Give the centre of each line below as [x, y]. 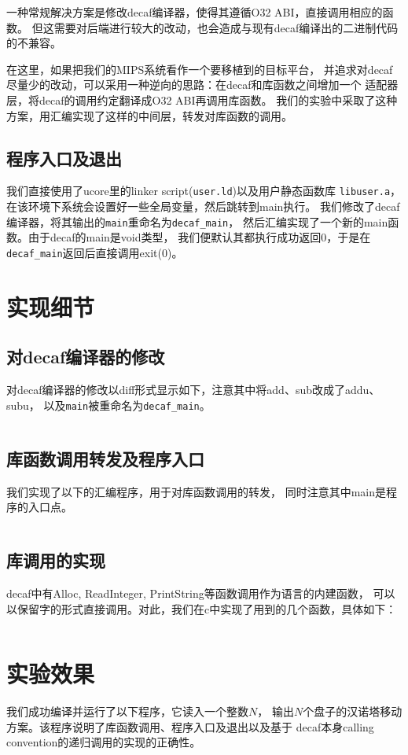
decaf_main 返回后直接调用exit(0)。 [95, 252]
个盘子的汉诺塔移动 [353, 711]
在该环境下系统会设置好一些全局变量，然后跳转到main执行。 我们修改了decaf [203, 206]
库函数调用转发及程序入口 [105, 458]
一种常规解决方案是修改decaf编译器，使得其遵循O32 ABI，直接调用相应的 [195, 12]
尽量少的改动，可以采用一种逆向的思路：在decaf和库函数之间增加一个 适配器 [202, 85]
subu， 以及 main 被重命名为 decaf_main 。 [108, 405]
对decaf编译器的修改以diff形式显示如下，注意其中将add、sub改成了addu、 [193, 390]
